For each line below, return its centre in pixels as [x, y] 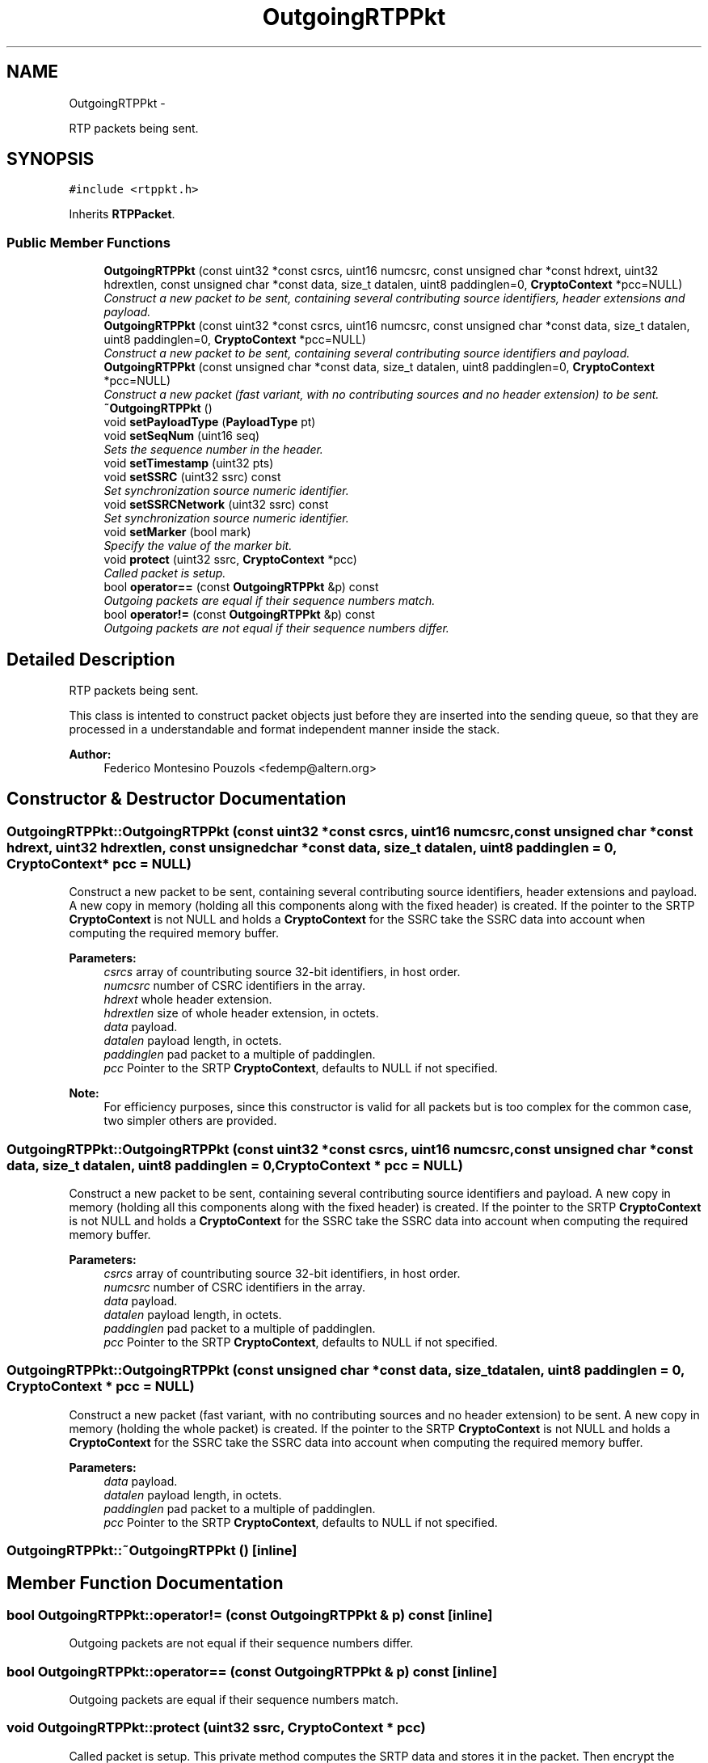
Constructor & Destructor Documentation [177, 799]
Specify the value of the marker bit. [198, 546]
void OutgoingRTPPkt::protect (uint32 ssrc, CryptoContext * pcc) [216, 1728]
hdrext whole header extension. [188, 1000]
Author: [90, 755]
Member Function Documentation [145, 1583]
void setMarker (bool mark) [177, 532]
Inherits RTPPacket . [122, 214]
